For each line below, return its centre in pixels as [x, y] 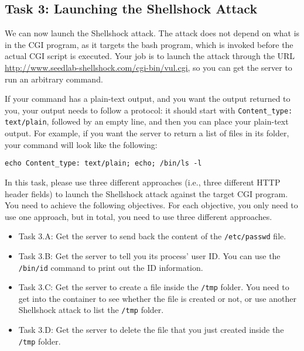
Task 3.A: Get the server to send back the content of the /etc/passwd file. [152, 236]
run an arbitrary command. [54, 79]
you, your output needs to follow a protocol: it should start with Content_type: [149, 110]
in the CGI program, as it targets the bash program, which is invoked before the [149, 44]
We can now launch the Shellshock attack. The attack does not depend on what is [152, 33]
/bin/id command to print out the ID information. [111, 267]
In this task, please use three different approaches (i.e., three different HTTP [143, 182]
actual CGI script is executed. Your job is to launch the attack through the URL [150, 56]
